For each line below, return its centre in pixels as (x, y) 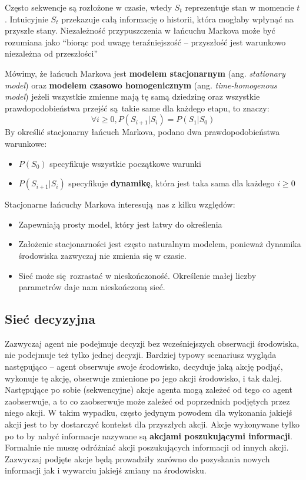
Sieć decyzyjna (50, 319)
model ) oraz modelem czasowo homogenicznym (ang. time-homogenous (141, 85)
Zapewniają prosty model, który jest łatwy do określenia (120, 224)
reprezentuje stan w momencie (240, 7)
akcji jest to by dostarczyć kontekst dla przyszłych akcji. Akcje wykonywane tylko (152, 424)
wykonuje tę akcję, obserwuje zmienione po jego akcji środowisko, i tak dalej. (143, 378)
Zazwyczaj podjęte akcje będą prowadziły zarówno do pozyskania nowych (137, 458)
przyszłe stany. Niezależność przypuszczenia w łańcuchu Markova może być (140, 30)
